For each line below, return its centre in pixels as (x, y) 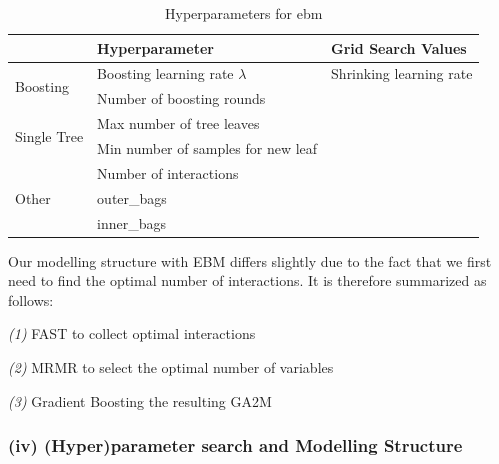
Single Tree (49, 135)
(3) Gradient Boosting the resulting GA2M (140, 400)
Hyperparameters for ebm (244, 13)
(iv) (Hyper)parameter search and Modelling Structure (235, 445)
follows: (31, 299)
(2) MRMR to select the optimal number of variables (171, 366)
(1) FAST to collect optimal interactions (132, 333)
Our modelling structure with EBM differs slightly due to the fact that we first (250, 260)
